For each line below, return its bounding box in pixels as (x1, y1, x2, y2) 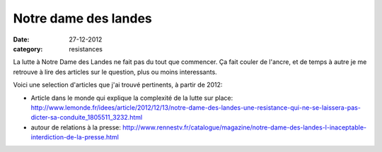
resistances (69, 44, 103, 53)
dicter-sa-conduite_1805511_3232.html (30, 113, 143, 122)
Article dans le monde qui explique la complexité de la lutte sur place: (30, 94, 233, 102)
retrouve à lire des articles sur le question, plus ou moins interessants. (13, 68, 217, 76)
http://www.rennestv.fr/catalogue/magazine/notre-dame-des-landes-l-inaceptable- (122, 123, 367, 132)
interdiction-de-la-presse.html (30, 133, 120, 141)
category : (13, 44, 43, 53)
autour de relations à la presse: (30, 123, 122, 132)
